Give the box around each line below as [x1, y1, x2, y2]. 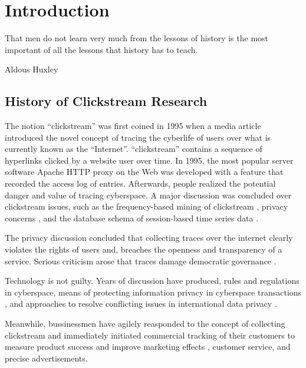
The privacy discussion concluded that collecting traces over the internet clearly [5, 231, 293, 244]
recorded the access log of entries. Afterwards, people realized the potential [5, 177, 276, 190]
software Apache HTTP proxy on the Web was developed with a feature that [5, 165, 284, 178]
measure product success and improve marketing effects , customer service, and [5, 340, 291, 353]
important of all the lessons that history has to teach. [5, 43, 198, 55]
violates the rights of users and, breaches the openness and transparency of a [5, 243, 282, 256]
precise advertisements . [5, 352, 88, 364]
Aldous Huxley [5, 63, 58, 75]
